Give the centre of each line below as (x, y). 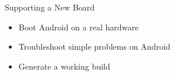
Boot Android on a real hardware (78, 27)
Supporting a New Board (50, 7)
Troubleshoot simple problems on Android (95, 46)
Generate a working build (64, 66)
